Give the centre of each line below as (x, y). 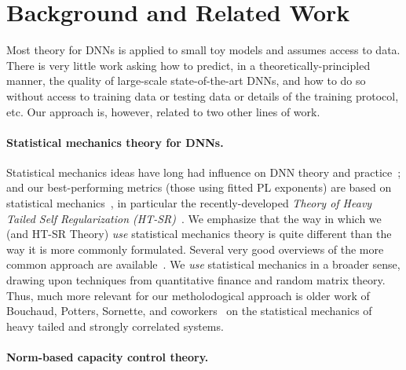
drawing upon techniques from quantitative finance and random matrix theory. (196, 280)
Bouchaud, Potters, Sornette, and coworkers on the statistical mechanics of (189, 311)
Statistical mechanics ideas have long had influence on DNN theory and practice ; (204, 172)
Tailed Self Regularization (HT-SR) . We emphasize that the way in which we (194, 218)
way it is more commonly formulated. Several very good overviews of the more (195, 249)
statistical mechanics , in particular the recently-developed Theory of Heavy (189, 203)
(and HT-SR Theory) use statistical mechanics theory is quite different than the (199, 234)
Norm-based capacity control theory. (108, 357)
